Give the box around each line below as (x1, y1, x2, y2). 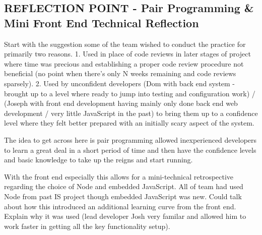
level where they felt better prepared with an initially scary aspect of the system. (4, 117, 254, 128)
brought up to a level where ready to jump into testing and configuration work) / (4, 88, 255, 98)
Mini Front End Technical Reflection (4, 15, 199, 30)
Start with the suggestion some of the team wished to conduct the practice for (4, 38, 246, 49)
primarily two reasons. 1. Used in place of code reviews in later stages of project (4, 48, 251, 59)
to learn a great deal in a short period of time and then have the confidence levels (4, 144, 256, 155)
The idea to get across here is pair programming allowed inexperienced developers (4, 134, 257, 145)
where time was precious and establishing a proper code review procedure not (4, 58, 244, 69)
